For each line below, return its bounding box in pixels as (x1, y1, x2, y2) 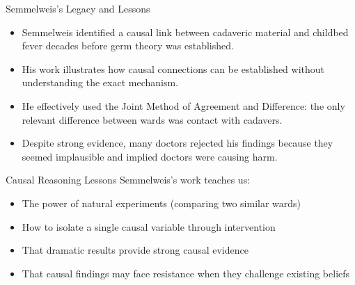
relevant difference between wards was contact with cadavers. (22, 112, 283, 127)
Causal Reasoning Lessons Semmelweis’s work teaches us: (6, 172, 251, 187)
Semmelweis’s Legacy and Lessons (6, 1, 150, 15)
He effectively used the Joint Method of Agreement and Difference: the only (22, 98, 345, 113)
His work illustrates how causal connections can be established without (22, 61, 325, 76)
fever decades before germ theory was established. (22, 38, 234, 53)
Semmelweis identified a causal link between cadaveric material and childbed (22, 24, 349, 39)
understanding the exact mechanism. (22, 75, 178, 90)
